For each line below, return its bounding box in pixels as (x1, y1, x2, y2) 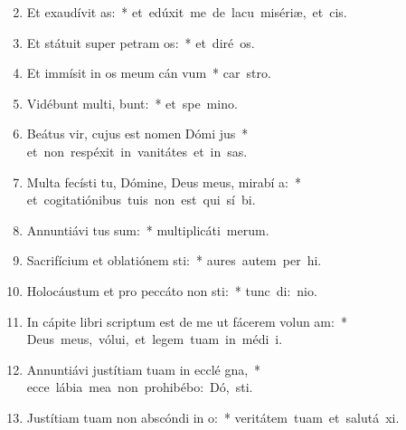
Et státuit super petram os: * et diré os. (26, 33, 255, 52)
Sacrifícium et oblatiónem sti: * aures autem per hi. (26, 251, 322, 270)
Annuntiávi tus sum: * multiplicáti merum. (26, 220, 269, 239)
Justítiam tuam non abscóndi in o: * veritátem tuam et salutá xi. (26, 407, 400, 426)
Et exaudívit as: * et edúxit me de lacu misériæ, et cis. (26, 3, 347, 21)
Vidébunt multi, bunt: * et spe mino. (26, 93, 238, 112)
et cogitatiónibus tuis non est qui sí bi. (26, 190, 256, 209)
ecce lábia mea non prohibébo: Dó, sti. (26, 377, 253, 397)
